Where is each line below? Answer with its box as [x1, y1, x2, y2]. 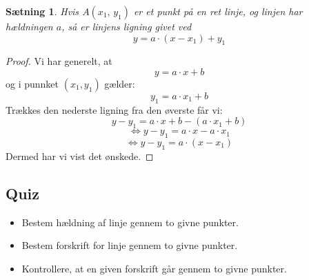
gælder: [104, 76, 135, 90]
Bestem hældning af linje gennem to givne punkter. [21, 214, 239, 229]
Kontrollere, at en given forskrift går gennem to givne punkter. [21, 261, 287, 275]
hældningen [6, 19, 53, 33]
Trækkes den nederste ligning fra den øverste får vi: [6, 102, 223, 117]
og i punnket [6, 76, 59, 90]
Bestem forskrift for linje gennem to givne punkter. [21, 238, 238, 252]
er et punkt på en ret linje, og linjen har [133, 4, 303, 18]
